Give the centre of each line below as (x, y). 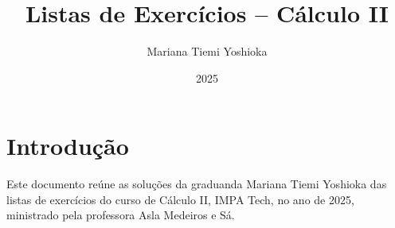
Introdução (68, 146)
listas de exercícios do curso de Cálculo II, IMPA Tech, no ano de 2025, (180, 199)
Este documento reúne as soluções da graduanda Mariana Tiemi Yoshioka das (197, 184)
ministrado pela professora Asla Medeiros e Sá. (121, 215)
